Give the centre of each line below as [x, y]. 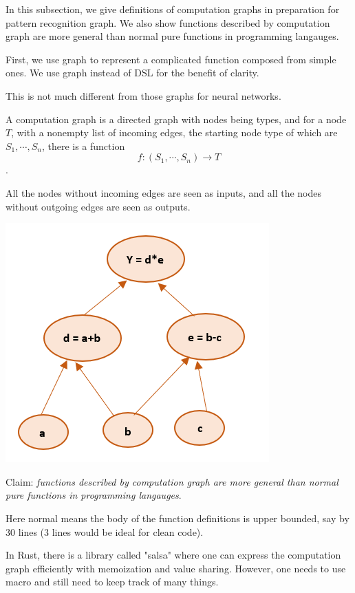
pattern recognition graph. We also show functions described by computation [168, 22]
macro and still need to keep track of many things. [112, 582]
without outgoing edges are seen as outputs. [98, 206]
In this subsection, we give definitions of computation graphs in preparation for [173, 9]
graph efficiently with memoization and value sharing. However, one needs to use [176, 568]
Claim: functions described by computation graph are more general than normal [172, 481]
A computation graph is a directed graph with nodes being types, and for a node [176, 119]
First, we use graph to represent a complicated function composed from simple [171, 59]
